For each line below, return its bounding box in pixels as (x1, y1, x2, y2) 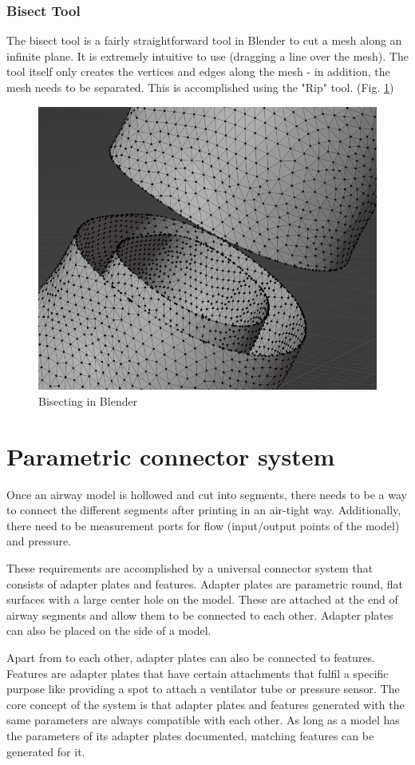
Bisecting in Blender (38, 392, 138, 409)
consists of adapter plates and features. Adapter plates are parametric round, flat (6, 575, 403, 592)
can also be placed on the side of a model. (6, 622, 211, 639)
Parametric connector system (6, 439, 335, 472)
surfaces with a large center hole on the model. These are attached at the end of (6, 591, 398, 608)
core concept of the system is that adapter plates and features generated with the (6, 696, 405, 712)
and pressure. (6, 533, 72, 549)
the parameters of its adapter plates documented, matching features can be (6, 727, 374, 743)
